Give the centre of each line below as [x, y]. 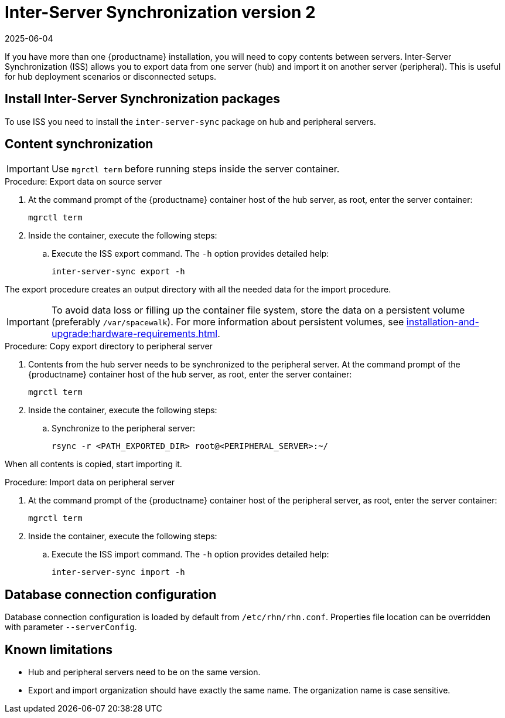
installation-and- [443, 322]
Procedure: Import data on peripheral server [90, 482]
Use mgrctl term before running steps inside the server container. [195, 169]
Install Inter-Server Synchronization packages [143, 99]
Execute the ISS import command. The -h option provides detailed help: [190, 554]
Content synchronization [79, 144]
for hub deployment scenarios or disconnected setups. [111, 76]
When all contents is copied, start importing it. [93, 464]
